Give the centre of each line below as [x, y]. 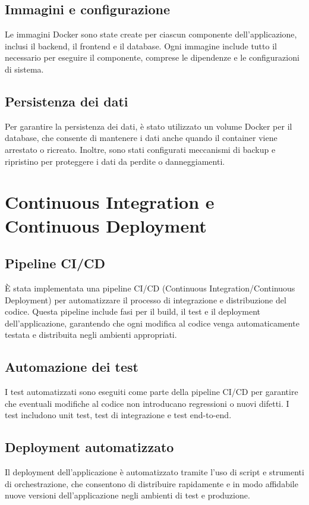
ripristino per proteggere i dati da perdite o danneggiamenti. [115, 161]
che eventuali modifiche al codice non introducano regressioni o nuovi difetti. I [147, 403]
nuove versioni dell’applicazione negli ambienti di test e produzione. [127, 495]
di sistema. [24, 69]
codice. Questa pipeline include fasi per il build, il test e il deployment [133, 311]
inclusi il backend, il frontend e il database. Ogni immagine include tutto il [141, 46]
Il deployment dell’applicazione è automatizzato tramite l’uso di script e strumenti [154, 472]
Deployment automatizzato [89, 447]
